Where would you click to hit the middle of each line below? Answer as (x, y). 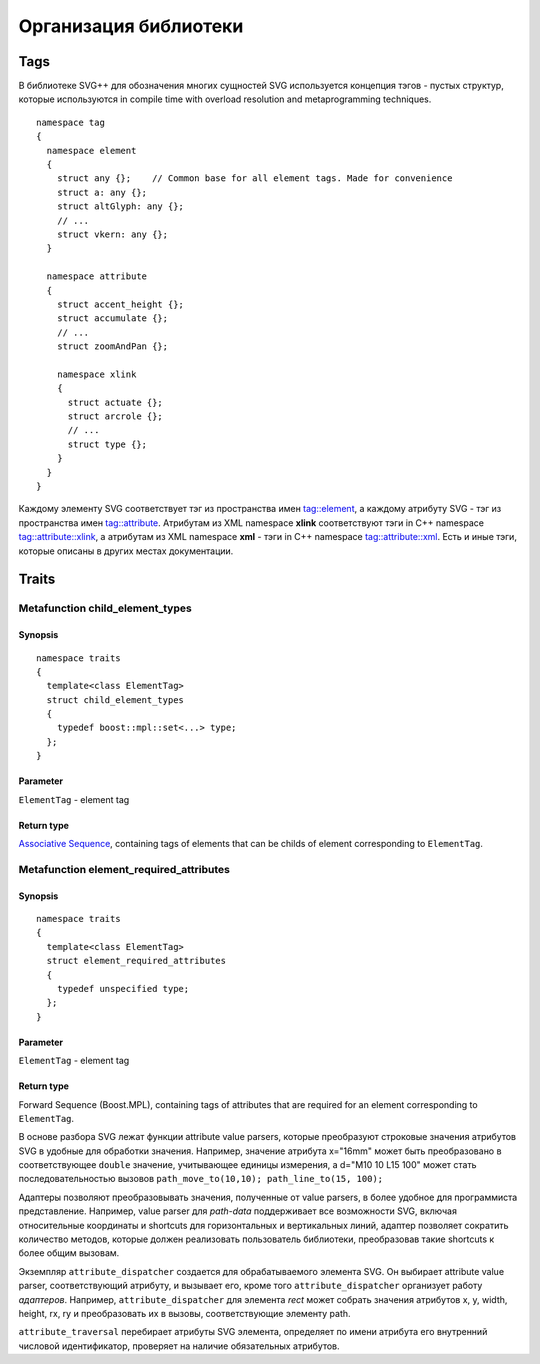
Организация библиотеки (131, 26)
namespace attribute (97, 276)
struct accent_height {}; (120, 304)
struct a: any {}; (102, 192)
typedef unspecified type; (123, 988)
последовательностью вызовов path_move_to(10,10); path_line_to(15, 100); (201, 1179)
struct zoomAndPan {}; (112, 346)
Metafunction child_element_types (105, 608)
